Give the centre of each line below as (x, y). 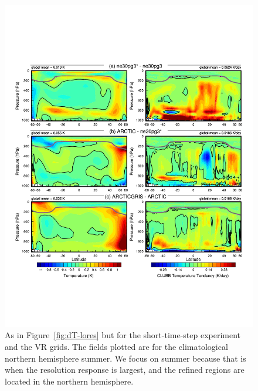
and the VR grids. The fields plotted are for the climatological (116, 347)
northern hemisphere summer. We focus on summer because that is (125, 358)
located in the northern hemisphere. (69, 381)
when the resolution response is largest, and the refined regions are (125, 370)
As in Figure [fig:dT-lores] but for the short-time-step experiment (123, 335)
